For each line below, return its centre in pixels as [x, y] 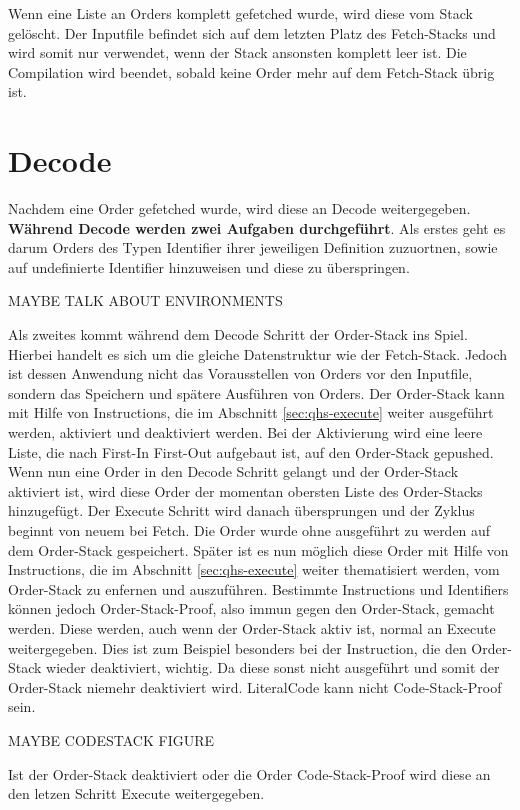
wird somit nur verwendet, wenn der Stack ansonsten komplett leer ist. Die [237, 52]
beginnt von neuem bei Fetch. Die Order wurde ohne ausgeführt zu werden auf [249, 530]
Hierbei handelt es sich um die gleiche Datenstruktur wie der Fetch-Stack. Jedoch [258, 353]
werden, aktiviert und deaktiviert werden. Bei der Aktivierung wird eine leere [245, 432]
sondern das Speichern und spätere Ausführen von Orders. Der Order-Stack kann [256, 392]
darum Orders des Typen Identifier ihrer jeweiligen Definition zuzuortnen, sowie [253, 247]
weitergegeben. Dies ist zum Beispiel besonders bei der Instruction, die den [237, 647]
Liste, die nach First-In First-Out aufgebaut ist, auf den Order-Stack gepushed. [251, 451]
